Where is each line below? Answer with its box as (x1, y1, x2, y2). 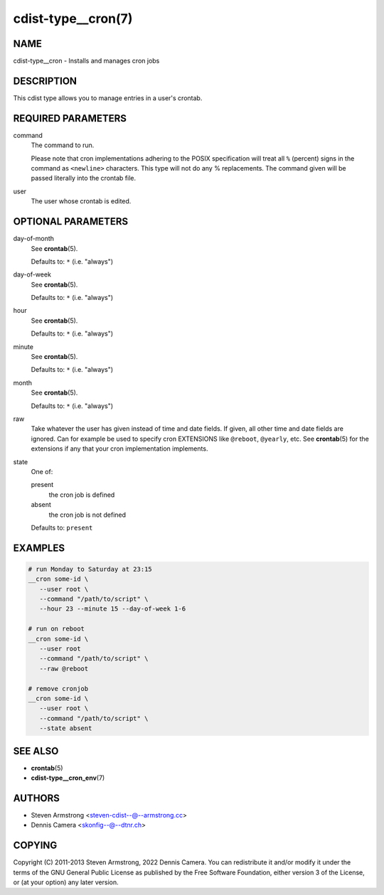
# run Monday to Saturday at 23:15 (28, 565, 152, 573)
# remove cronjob (28, 685, 89, 692)
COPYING (13, 840, 58, 852)
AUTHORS (13, 792, 60, 804)
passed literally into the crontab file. (31, 174, 137, 183)
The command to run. (31, 141, 95, 149)
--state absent (39, 724, 92, 732)
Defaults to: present (31, 523, 93, 532)
